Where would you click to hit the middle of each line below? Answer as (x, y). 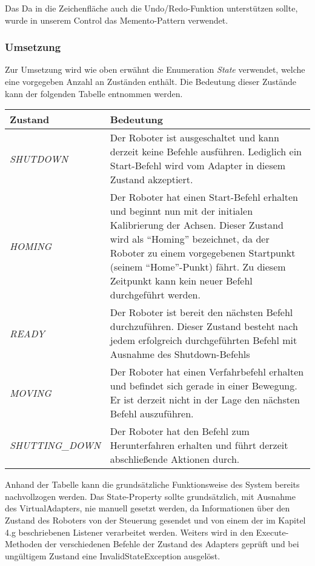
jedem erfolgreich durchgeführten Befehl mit (204, 340)
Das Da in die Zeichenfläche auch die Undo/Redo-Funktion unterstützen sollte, (151, 8)
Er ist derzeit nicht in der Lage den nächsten (205, 400)
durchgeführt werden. (155, 295)
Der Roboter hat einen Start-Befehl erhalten (204, 197)
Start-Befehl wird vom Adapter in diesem (198, 166)
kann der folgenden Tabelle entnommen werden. (94, 93)
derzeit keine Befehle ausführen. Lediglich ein (206, 152)
